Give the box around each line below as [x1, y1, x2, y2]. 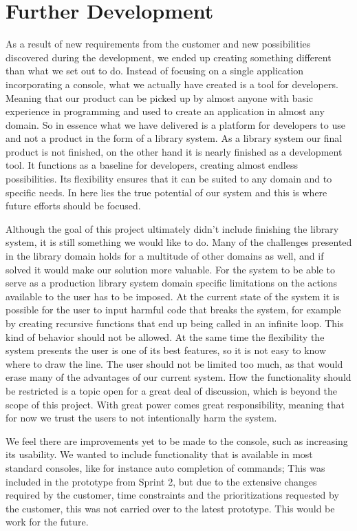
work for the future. [6, 514, 89, 529]
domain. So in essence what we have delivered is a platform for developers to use [6, 117, 345, 132]
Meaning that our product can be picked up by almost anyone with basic [6, 90, 314, 105]
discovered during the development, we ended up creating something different [6, 50, 332, 64]
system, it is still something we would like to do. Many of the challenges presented [6, 235, 352, 249]
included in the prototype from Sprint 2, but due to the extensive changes [6, 474, 317, 488]
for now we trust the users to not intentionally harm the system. [6, 410, 277, 425]
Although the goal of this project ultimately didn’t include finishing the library [6, 221, 339, 236]
